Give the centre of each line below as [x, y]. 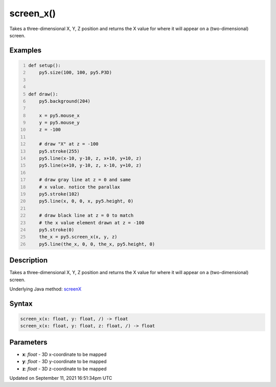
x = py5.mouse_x [60, 115]
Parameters [28, 342]
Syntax [21, 304]
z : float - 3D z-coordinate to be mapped [64, 369]
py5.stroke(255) [60, 151]
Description [29, 260]
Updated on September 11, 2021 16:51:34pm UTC [61, 378]
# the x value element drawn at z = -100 [92, 223]
